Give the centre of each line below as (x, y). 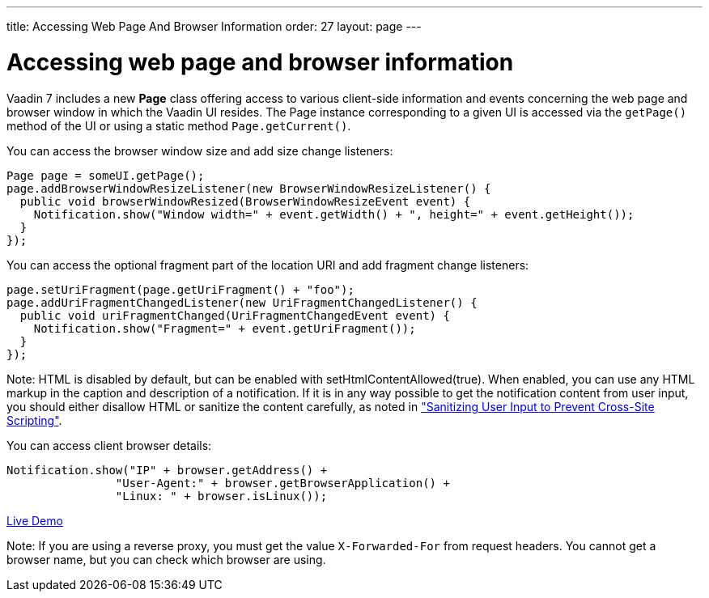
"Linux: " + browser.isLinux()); (221, 496)
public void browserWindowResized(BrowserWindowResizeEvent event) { (245, 201)
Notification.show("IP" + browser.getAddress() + (167, 470)
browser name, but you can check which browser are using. (166, 559)
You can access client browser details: (109, 445)
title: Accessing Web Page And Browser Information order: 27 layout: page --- (214, 26)
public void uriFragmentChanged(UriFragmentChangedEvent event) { (235, 315)
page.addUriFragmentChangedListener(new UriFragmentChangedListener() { (242, 302)
